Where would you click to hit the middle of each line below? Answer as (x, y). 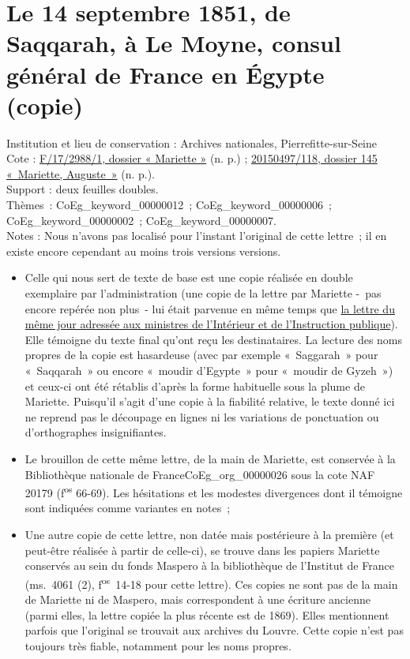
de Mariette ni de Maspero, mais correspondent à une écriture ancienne (197, 599)
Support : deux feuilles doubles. (83, 189)
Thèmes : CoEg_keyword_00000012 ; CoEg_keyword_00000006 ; (169, 205)
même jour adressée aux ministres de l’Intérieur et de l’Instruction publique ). (211, 324)
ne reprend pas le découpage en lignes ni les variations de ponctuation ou (202, 416)
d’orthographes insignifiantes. (96, 432)
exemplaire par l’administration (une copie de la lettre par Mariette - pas (203, 293)
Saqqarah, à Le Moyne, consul (174, 43)
